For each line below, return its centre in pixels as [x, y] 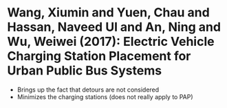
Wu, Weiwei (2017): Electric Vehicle [111, 42]
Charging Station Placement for [99, 56]
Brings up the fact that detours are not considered [88, 90]
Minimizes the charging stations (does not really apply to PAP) [105, 96]
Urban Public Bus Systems [85, 71]
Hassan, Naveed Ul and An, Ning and [114, 27]
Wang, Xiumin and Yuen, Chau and [108, 13]
